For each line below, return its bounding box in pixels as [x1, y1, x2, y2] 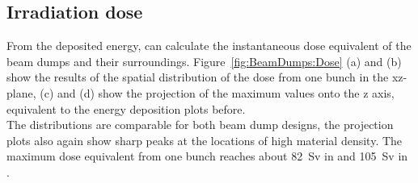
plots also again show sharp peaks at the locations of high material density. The [6, 131, 403, 148]
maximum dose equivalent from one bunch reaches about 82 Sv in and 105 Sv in [6, 148, 408, 164]
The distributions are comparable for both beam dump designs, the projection [6, 116, 394, 133]
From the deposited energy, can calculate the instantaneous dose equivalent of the [6, 37, 412, 54]
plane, [6, 84, 36, 101]
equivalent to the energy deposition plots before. [6, 100, 246, 117]
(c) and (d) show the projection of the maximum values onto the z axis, [40, 84, 395, 101]
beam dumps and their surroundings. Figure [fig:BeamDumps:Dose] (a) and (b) [6, 52, 402, 69]
